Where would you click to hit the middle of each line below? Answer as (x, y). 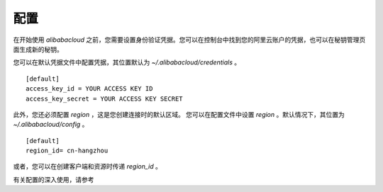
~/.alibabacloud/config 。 (51, 125)
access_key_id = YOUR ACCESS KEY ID (89, 89)
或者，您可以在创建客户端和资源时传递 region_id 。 (88, 166)
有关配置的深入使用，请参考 (54, 179)
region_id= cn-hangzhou (67, 151)
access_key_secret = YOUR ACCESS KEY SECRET (105, 98)
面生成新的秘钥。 (38, 49)
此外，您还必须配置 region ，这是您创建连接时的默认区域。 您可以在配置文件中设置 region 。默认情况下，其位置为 (179, 114)
